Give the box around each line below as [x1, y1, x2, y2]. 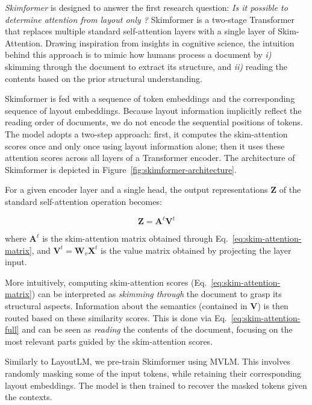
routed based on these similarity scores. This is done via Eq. [5, 311, 227, 324]
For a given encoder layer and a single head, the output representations [5, 183, 268, 196]
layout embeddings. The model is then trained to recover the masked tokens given [5, 378, 307, 391]
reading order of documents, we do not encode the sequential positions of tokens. [5, 116, 303, 128]
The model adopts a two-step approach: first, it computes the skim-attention [5, 127, 288, 140]
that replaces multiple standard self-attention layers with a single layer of [5, 25, 275, 37]
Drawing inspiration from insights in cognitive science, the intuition [45, 36, 295, 49]
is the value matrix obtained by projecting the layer [101, 243, 292, 256]
